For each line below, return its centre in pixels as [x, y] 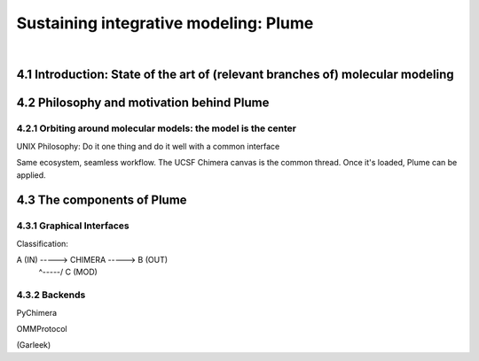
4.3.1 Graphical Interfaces [73, 226]
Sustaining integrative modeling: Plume [165, 23]
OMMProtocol [42, 328]
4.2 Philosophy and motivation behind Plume [143, 103]
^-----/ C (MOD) [68, 272]
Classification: [42, 243]
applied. [31, 175]
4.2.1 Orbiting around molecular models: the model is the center [157, 128]
